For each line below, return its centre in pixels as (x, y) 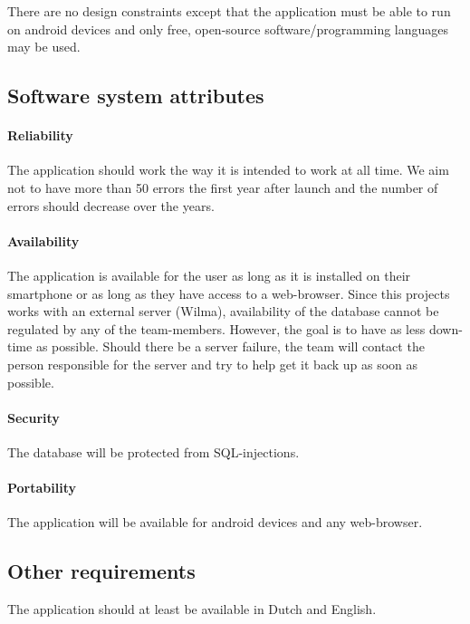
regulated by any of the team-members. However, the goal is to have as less (216, 328)
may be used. (44, 47)
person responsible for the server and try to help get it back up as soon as (213, 364)
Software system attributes (136, 96)
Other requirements (101, 571)
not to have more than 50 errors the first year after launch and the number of (223, 187)
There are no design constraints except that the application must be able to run (229, 11)
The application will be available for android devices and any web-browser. (215, 522)
